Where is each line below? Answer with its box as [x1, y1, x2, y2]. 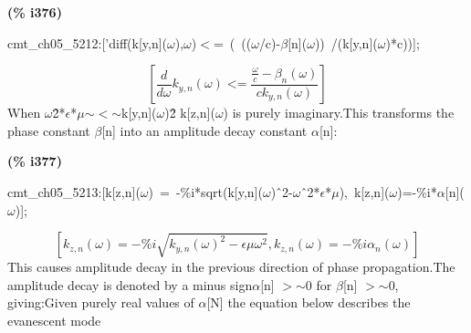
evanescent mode [7, 310, 101, 329]
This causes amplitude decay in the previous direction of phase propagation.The [7, 257, 455, 276]
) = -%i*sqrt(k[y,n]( [148, 182, 263, 201]
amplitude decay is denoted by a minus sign [7, 275, 253, 294]
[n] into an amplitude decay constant [101, 120, 308, 140]
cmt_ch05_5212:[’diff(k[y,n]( [7, 33, 168, 52]
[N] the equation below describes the [206, 293, 411, 312]
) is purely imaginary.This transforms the [223, 103, 455, 122]
